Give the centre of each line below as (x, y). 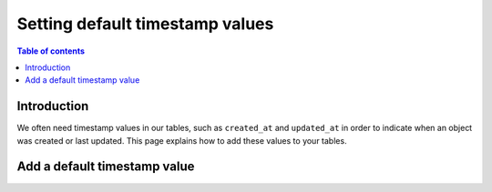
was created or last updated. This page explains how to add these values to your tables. (182, 140)
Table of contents (51, 51)
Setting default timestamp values (145, 24)
